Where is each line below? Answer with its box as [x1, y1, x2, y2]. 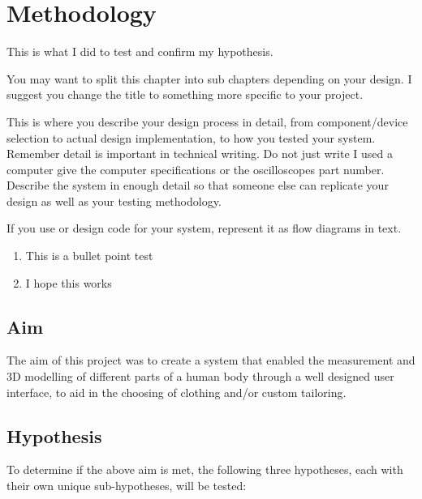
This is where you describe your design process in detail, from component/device [6, 113, 408, 130]
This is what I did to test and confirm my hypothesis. [6, 43, 273, 60]
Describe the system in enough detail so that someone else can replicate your [6, 177, 389, 194]
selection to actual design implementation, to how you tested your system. [6, 129, 376, 146]
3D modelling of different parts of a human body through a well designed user [6, 368, 394, 385]
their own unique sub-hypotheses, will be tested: [6, 477, 247, 494]
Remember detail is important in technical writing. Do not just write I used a [6, 145, 393, 162]
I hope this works [25, 274, 112, 291]
